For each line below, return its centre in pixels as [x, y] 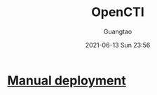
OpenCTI [118, 12]
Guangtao [118, 31]
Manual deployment [67, 80]
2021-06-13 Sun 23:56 [118, 45]
